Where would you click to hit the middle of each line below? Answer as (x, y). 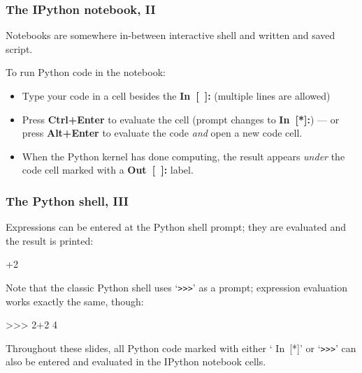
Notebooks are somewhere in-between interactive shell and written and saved (171, 35)
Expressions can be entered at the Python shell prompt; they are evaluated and (176, 227)
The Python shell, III (67, 200)
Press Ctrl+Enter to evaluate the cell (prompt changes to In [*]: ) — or (181, 119)
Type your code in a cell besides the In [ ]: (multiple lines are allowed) (176, 96)
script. (19, 48)
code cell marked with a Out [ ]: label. (108, 170)
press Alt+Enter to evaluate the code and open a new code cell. (162, 133)
